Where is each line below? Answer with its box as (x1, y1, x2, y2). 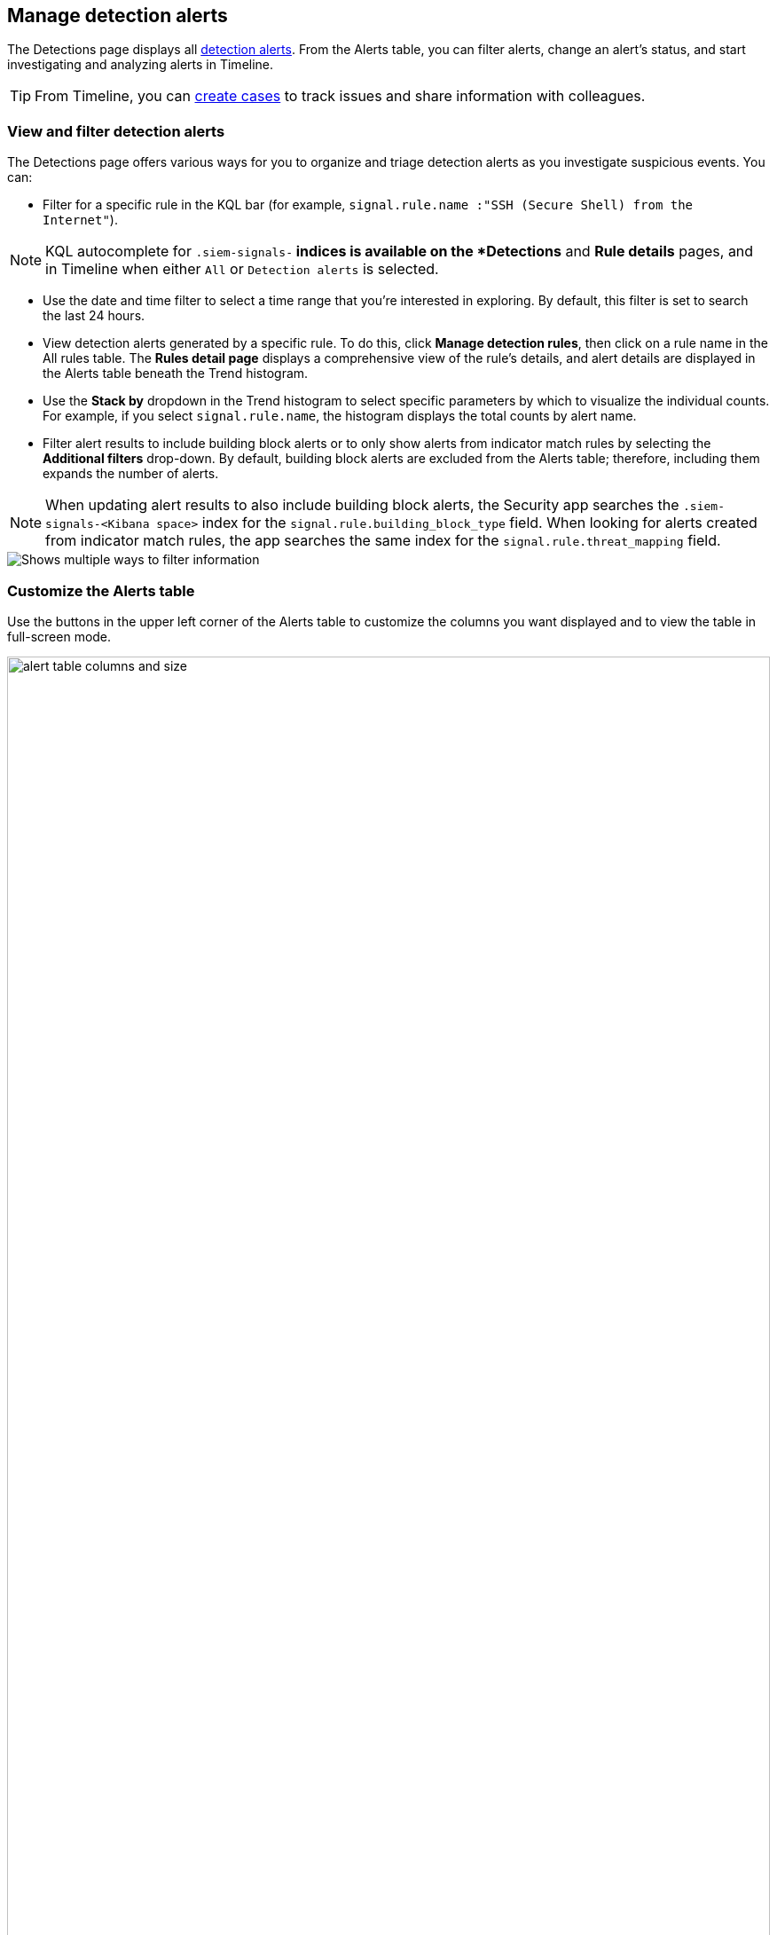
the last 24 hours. (43, 308, 145, 324)
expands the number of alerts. (43, 466, 219, 482)
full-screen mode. (7, 628, 112, 644)
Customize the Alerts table (7, 581, 195, 600)
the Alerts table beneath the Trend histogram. (43, 366, 309, 381)
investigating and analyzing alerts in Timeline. (7, 57, 274, 73)
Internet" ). (43, 212, 118, 228)
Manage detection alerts (7, 4, 228, 27)
